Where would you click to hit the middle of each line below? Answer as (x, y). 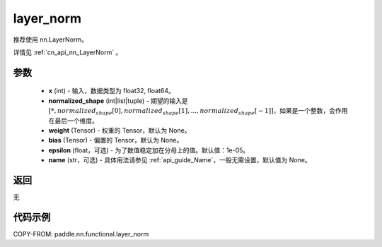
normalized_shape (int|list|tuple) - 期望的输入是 (118, 101)
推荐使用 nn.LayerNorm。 (51, 40)
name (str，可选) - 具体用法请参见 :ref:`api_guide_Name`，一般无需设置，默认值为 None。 (180, 160)
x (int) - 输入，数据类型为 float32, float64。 (111, 91)
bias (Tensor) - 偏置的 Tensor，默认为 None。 (116, 140)
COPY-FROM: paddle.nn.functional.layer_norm (81, 234)
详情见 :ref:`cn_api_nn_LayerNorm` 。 (68, 52)
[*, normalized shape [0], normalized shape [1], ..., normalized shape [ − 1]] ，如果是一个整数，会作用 (198, 112)
